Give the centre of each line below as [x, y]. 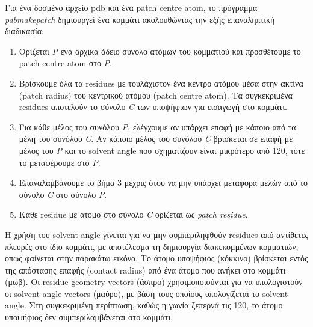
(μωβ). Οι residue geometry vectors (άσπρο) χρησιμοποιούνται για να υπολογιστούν [154, 282]
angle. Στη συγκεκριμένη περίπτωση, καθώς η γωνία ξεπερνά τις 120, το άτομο [144, 305]
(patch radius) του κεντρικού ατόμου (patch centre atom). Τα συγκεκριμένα [156, 95]
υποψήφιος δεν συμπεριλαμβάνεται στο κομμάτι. [89, 317]
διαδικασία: [24, 31]
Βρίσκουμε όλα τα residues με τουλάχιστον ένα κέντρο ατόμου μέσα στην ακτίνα [161, 83]
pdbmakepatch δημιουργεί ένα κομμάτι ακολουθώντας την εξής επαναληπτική [140, 19]
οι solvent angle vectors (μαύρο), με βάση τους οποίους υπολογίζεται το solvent [147, 293]
